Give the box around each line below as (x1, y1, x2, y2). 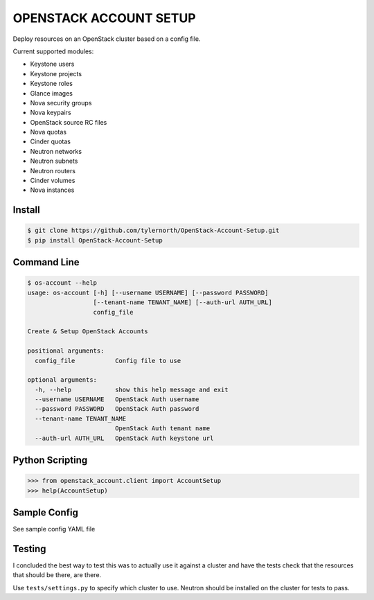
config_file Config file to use (35, 357, 181, 364)
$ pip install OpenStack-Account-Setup (27, 236, 163, 244)
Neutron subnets (30, 157, 78, 166)
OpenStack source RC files (30, 118, 107, 126)
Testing (12, 542, 46, 554)
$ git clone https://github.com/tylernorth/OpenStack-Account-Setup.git (27, 227, 280, 235)
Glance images (30, 89, 73, 97)
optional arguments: (27, 376, 97, 384)
